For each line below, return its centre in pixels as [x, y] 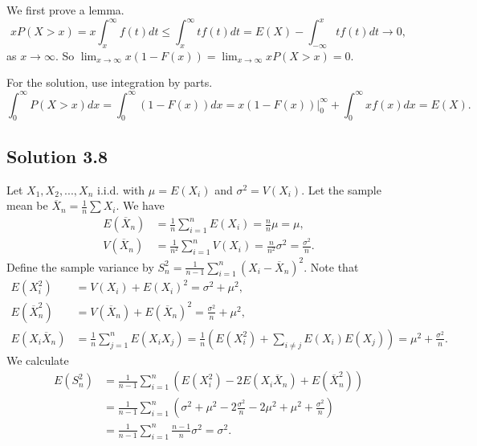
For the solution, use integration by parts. [110, 82]
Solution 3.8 [57, 155]
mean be [27, 205]
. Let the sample [341, 189]
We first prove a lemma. [65, 10]
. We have [140, 205]
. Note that [331, 266]
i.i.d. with [121, 189]
